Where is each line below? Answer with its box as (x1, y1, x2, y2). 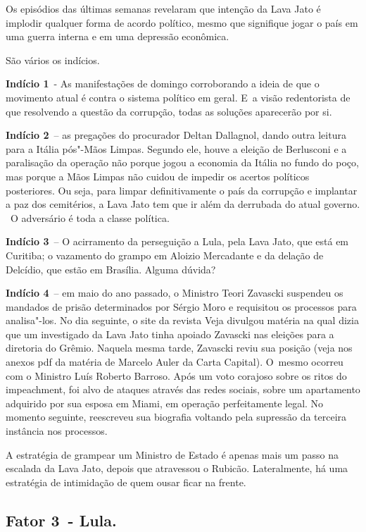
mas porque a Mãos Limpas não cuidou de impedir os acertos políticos (6, 168, 310, 183)
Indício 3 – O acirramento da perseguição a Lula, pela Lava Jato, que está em (6, 234, 349, 249)
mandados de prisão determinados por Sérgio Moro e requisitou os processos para (6, 299, 357, 314)
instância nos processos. (6, 423, 108, 438)
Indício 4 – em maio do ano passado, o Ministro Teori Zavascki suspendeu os (6, 285, 343, 300)
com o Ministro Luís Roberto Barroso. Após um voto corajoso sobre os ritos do (6, 368, 347, 383)
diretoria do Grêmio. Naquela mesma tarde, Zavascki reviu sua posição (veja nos (6, 340, 353, 355)
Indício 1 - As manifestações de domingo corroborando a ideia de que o (6, 76, 320, 91)
